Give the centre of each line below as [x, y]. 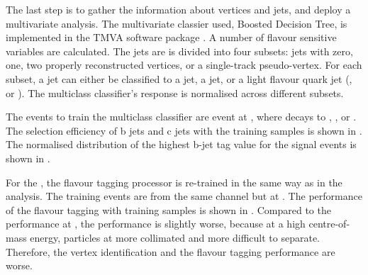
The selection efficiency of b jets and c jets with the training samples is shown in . [184, 130]
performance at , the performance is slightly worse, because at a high [156, 224]
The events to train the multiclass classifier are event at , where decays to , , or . [181, 117]
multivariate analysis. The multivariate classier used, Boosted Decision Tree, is [177, 23]
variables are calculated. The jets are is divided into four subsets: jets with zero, [179, 51]
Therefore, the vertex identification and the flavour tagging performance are [171, 251]
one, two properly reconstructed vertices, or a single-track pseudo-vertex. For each [184, 65]
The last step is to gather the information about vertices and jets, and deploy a [178, 9]
